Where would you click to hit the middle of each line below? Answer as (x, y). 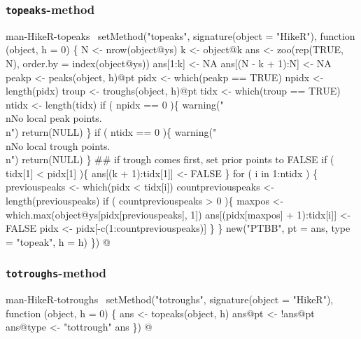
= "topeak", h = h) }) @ (58, 241)
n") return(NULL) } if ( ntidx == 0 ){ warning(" (111, 131)
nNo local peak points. (54, 118)
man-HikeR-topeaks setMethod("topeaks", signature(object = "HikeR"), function (180, 35)
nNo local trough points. (58, 145)
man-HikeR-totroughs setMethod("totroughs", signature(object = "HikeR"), (170, 299)
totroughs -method (56, 273)
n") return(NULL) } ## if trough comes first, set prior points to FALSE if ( (170, 159)
